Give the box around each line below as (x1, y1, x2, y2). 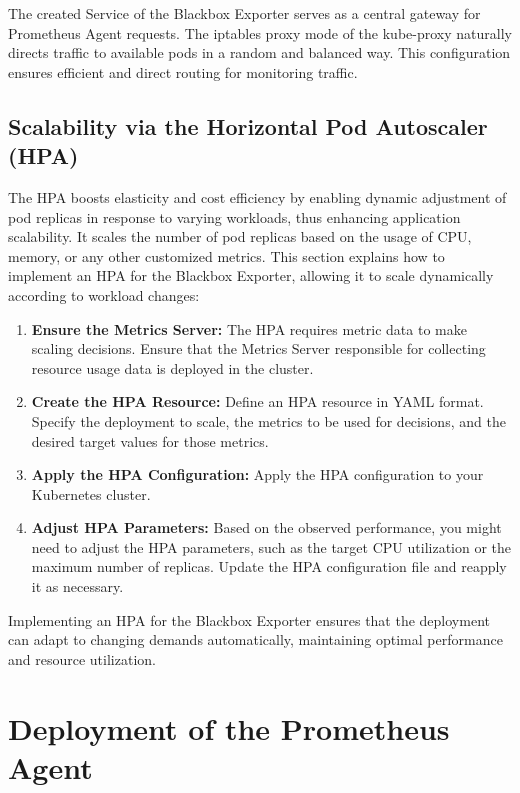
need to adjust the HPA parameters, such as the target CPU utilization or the (31, 536, 512, 557)
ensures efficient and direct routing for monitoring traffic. (8, 61, 358, 82)
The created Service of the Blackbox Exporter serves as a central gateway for (8, 3, 481, 23)
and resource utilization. (8, 648, 156, 669)
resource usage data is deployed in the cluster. (31, 357, 314, 378)
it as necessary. (31, 576, 124, 597)
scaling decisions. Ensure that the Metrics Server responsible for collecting (31, 338, 486, 359)
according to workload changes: (8, 284, 200, 305)
